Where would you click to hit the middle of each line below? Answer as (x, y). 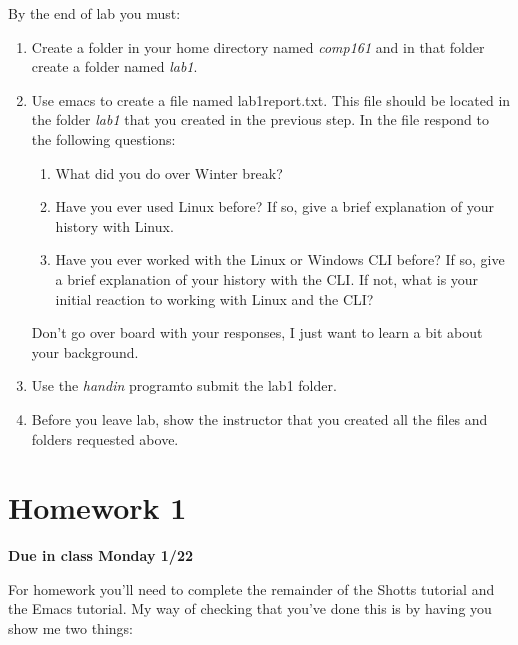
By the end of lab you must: (94, 13)
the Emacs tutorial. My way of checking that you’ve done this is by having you (250, 608)
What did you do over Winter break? (169, 172)
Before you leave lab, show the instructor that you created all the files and (259, 418)
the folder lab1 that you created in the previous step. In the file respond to (260, 119)
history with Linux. (114, 225)
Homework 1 (97, 507)
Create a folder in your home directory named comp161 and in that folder (258, 46)
